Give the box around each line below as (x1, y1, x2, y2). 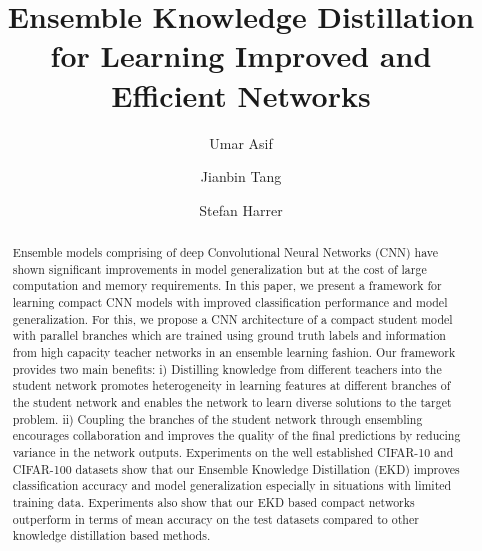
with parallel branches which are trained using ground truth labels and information (12, 327, 446, 344)
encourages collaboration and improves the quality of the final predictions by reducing (12, 427, 461, 444)
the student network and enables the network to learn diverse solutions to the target (12, 393, 452, 410)
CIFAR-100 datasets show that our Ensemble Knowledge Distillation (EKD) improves (12, 460, 460, 477)
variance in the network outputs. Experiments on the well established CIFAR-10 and (12, 443, 454, 460)
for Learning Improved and (50, 35, 432, 76)
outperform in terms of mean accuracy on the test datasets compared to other (12, 510, 419, 527)
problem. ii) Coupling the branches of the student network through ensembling (12, 410, 423, 427)
